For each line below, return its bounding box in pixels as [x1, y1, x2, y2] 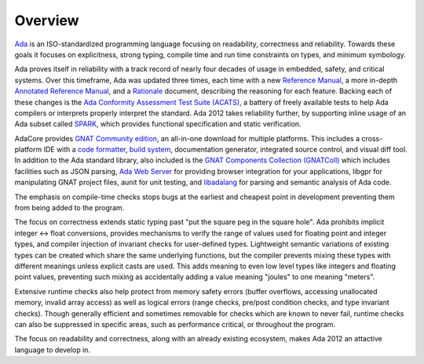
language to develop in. [14, 345, 90, 355]
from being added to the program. [14, 203, 125, 213]
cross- [361, 133, 383, 143]
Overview [14, 12, 79, 29]
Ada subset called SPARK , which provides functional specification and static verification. [14, 119, 302, 129]
